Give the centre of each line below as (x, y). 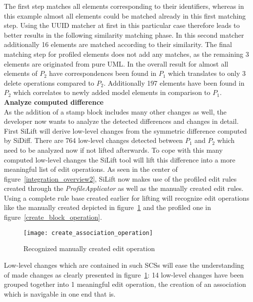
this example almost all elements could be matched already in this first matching (125, 15)
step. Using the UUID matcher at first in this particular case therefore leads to (122, 25)
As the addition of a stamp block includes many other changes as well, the (115, 111)
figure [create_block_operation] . (53, 217)
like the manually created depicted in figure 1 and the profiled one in (108, 207)
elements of (21, 73)
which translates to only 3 (207, 73)
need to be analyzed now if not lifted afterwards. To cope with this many (113, 150)
